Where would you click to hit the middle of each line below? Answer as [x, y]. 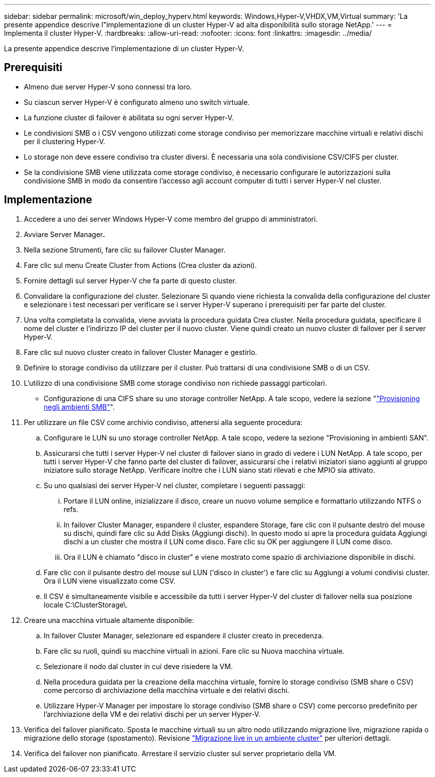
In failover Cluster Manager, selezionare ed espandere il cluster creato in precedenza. [184, 635]
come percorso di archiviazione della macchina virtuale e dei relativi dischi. [167, 690]
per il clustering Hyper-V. [65, 141]
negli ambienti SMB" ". [79, 407]
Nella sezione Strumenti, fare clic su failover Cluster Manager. [125, 250]
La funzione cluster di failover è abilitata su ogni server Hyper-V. [129, 117]
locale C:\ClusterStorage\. [86, 604]
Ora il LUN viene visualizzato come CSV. [110, 581]
